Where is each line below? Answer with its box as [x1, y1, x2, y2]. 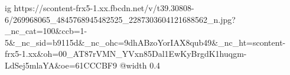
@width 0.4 [119, 59, 161, 71]
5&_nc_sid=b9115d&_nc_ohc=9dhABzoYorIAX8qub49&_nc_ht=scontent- [5, 36, 286, 48]
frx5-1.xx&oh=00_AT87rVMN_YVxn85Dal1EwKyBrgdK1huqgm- [5, 47, 247, 60]
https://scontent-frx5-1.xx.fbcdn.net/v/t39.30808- [14, 2, 194, 13]
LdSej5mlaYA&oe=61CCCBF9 [5, 59, 117, 71]
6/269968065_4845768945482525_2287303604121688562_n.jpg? [5, 13, 236, 25]
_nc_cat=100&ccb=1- [5, 25, 87, 37]
